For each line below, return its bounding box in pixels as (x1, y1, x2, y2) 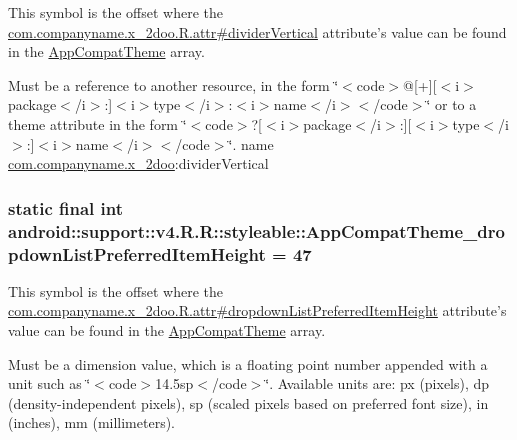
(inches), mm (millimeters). (8, 412, 176, 433)
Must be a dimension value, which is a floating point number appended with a (8, 353, 488, 374)
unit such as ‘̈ (8, 373, 91, 394)
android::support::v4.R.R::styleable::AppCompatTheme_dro (8, 218, 505, 243)
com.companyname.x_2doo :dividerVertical (8, 153, 269, 174)
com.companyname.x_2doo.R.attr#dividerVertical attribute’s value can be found (8, 21, 507, 42)
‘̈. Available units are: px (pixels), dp (265, 373, 490, 394)
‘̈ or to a (426, 94, 477, 115)
